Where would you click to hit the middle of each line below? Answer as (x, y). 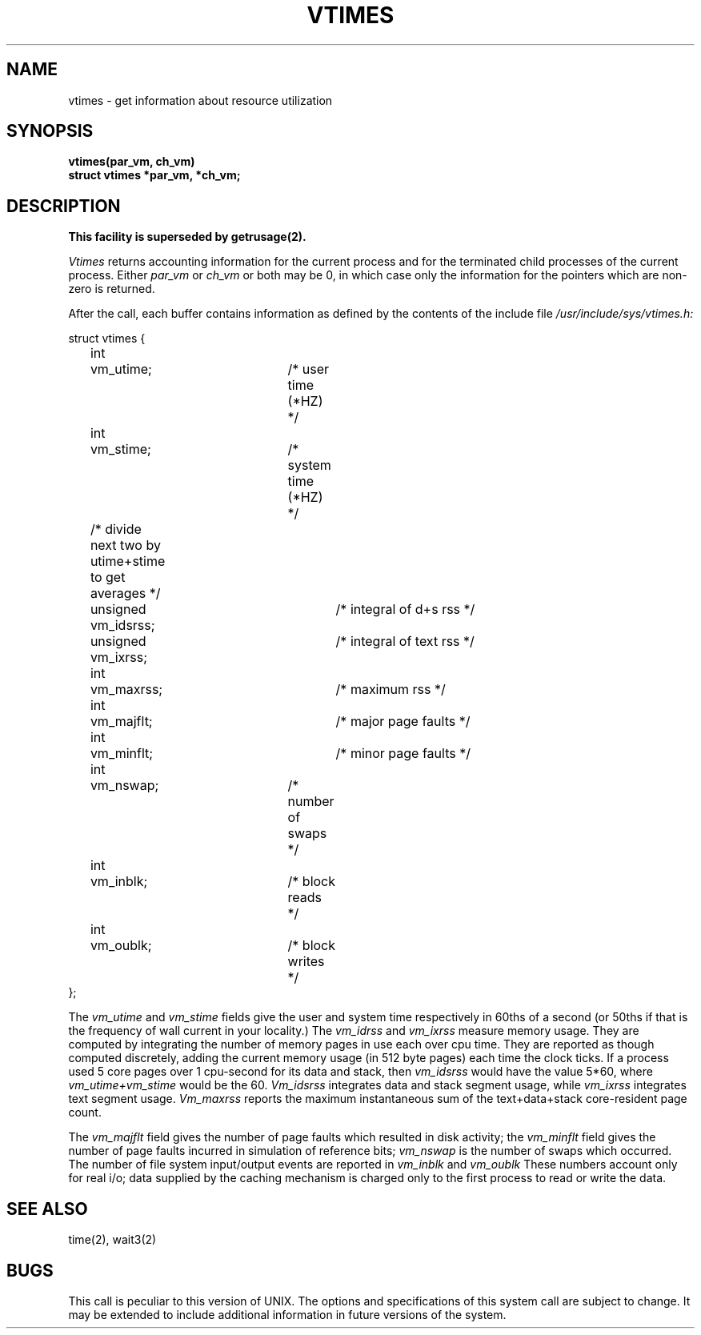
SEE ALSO (47, 1209)
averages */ (125, 593)
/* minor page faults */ (403, 754)
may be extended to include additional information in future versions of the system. (287, 1314)
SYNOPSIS (50, 131)
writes (306, 962)
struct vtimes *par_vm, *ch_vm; (154, 175)
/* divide (116, 529)
